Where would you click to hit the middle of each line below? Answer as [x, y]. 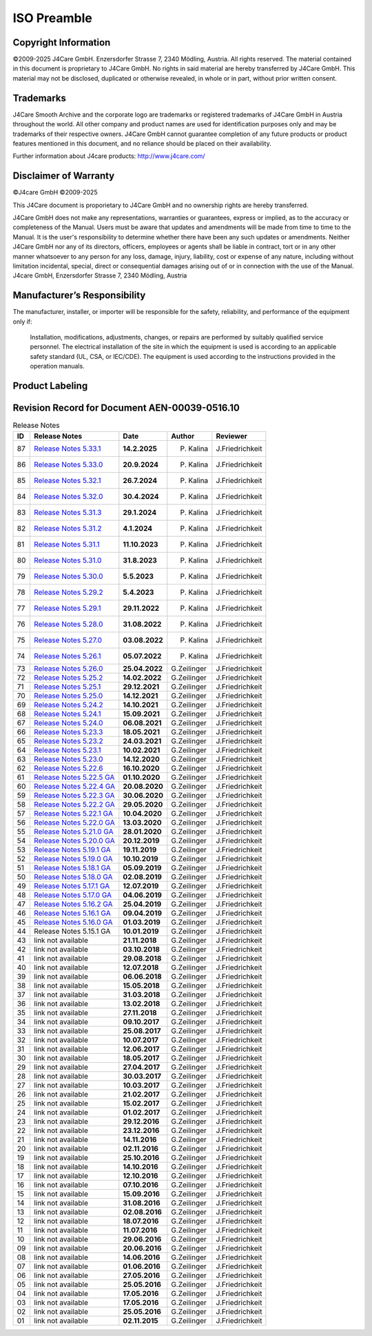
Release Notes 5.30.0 [68, 576]
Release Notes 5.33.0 [68, 464]
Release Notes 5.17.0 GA [73, 895]
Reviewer [232, 436]
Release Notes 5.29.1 [67, 608]
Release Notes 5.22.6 [68, 768]
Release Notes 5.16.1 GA [72, 913]
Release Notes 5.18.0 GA [73, 876]
